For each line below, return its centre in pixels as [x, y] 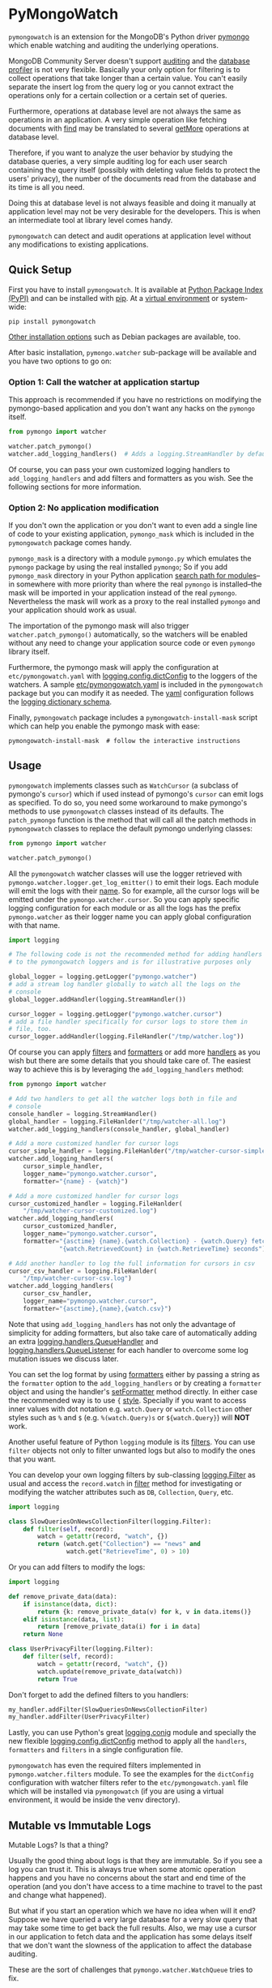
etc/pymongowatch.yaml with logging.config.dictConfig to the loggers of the [133, 676]
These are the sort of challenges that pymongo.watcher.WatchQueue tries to [131, 1970]
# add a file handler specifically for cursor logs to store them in [128, 1022]
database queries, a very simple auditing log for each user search [118, 161]
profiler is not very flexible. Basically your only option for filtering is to [124, 69]
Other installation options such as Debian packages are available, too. [125, 337]
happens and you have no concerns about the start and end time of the [127, 1878]
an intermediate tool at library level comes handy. [91, 220]
